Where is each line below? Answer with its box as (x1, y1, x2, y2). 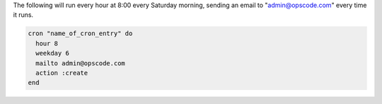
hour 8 (35, 39, 59, 47)
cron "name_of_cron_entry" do (28, 30, 133, 38)
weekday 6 (35, 49, 70, 58)
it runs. (13, 11, 34, 19)
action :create (35, 69, 88, 77)
